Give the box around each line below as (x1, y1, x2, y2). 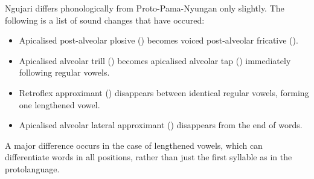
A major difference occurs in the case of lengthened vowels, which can (5, 138, 263, 151)
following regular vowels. (19, 66, 110, 79)
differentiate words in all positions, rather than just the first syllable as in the (5, 151, 292, 163)
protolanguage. (5, 162, 60, 175)
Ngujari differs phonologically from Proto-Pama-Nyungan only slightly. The (5, 2, 284, 14)
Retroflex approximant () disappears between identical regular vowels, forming (19, 86, 309, 99)
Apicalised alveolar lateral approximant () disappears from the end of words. (19, 119, 303, 131)
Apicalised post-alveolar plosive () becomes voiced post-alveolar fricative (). (19, 34, 298, 47)
